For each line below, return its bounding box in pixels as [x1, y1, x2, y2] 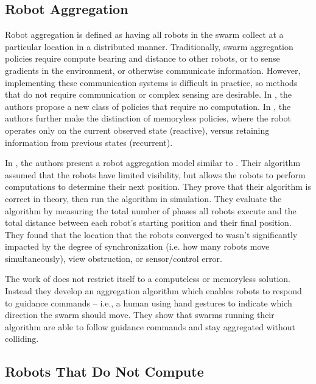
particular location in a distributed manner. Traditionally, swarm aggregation [5, 40, 293, 53]
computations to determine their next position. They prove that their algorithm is [5, 180, 311, 193]
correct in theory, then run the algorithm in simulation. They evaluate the [5, 192, 282, 205]
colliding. [5, 332, 39, 345]
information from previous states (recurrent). [5, 136, 173, 148]
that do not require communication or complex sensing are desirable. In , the [5, 88, 292, 101]
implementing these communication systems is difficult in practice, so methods [5, 76, 298, 89]
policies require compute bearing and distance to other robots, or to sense [5, 52, 280, 65]
